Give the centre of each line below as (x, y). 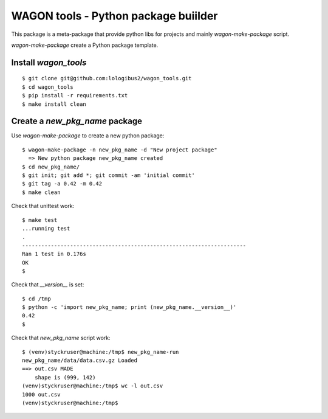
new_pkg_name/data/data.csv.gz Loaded (80, 361)
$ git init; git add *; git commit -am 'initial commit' (109, 175)
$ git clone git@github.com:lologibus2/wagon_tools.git (107, 78)
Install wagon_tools (49, 62)
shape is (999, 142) (65, 377)
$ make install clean (54, 104)
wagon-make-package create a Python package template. (85, 45)
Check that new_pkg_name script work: (61, 338)
